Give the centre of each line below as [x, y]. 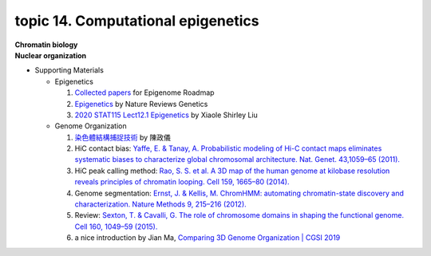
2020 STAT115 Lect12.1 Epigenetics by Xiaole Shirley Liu [166, 115]
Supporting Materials [69, 70]
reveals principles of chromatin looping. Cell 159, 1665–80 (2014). [182, 182]
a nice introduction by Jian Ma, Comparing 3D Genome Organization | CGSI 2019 [208, 238]
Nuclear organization [51, 55]
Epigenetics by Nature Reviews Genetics [141, 104]
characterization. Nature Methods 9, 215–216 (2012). [160, 204]
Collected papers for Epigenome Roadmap [144, 93]
